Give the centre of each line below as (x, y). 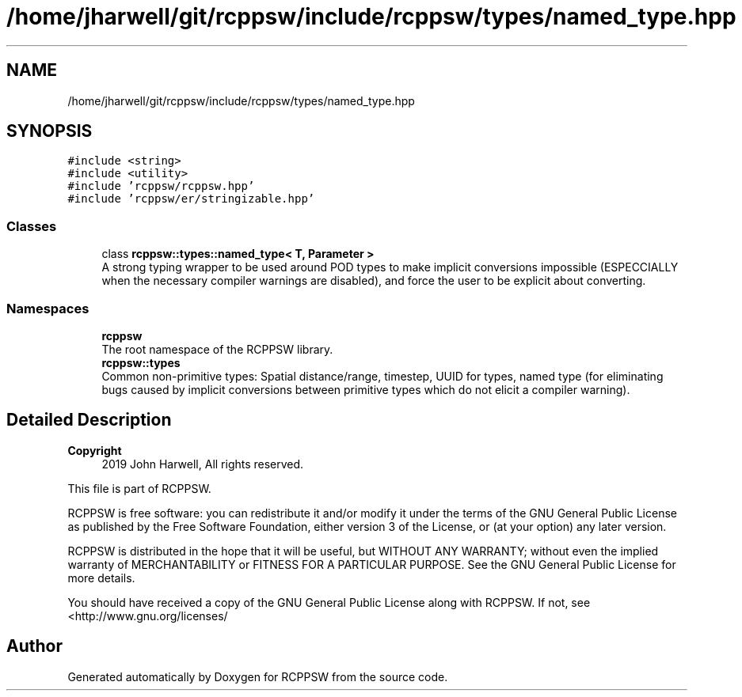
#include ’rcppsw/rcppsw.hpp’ (161, 186)
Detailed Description (89, 420)
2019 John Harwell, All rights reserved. (203, 464)
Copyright (95, 450)
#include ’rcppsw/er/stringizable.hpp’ (191, 199)
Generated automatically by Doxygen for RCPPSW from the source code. (258, 676)
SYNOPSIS (49, 131)
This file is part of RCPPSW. (139, 488)
